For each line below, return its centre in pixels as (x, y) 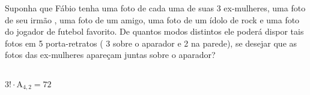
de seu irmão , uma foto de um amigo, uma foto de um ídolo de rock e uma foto (152, 19)
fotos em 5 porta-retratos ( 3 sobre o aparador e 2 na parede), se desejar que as (151, 43)
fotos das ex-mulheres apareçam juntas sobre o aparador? (110, 55)
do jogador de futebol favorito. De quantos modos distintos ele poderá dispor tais (154, 31)
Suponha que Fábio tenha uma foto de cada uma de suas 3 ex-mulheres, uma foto (155, 8)
